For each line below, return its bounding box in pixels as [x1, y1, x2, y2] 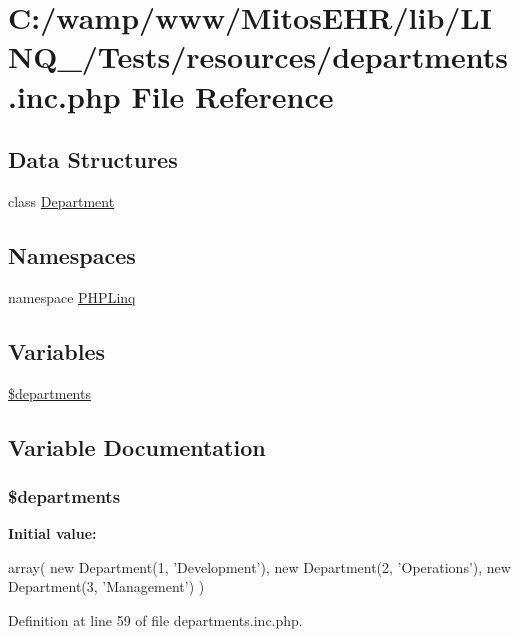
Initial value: [8, 523, 97, 544]
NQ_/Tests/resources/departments [8, 36, 508, 77]
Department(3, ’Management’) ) [8, 576, 205, 597]
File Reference [131, 75, 334, 116]
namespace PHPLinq [8, 286, 136, 307]
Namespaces [8, 239, 136, 270]
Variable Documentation [8, 431, 266, 462]
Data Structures [8, 144, 178, 175]
